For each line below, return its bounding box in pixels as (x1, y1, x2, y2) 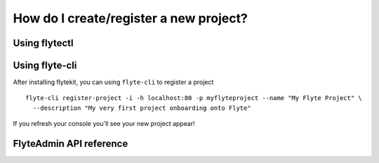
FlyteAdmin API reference (13, 138, 128, 150)
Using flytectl (13, 37, 74, 49)
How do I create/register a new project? (13, 10, 248, 26)
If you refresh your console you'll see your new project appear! (13, 120, 196, 128)
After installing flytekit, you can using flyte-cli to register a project (13, 78, 214, 87)
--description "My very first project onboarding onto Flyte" (32, 104, 252, 112)
